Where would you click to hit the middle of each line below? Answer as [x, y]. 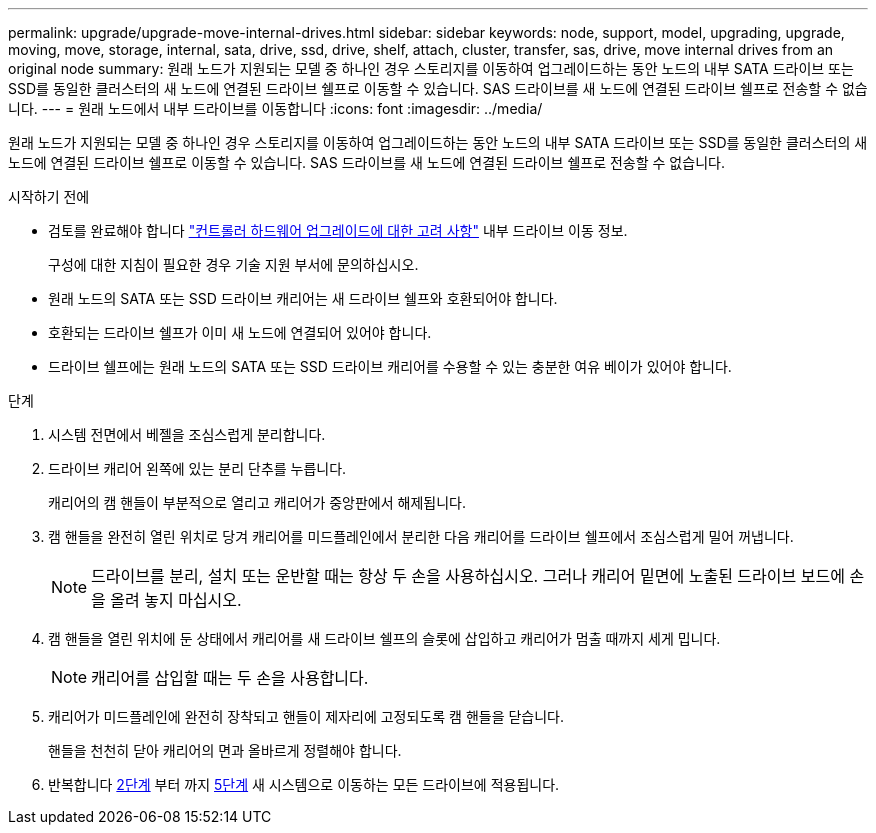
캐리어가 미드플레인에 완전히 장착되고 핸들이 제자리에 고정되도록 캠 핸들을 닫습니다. [306, 716]
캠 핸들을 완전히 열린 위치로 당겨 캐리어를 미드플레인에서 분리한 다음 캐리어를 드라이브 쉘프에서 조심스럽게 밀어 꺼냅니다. [421, 536]
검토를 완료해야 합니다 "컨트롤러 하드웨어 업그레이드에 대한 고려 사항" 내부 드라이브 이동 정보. [338, 230]
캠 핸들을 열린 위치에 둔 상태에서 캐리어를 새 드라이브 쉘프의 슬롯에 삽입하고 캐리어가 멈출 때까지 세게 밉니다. [384, 638]
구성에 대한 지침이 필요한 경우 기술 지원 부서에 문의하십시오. [233, 264]
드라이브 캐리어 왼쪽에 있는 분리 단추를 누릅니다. [197, 468]
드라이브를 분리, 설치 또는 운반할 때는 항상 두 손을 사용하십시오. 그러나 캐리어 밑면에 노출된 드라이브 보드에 [468, 576]
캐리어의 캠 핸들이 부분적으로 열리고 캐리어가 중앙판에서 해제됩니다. [257, 502]
